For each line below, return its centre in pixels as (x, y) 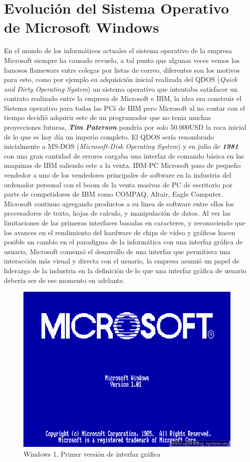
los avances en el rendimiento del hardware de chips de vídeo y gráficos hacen (120, 232)
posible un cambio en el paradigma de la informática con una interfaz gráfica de (124, 242)
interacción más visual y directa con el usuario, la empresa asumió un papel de (122, 261)
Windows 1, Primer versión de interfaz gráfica (92, 453)
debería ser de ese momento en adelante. (64, 280)
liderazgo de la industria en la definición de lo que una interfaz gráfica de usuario (125, 270)
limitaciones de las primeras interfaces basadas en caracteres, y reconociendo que (125, 222)
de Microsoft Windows (82, 27)
